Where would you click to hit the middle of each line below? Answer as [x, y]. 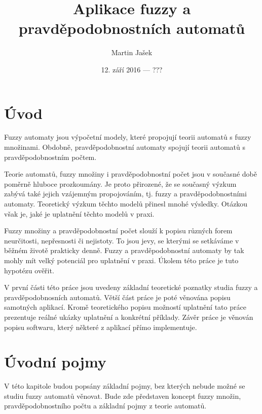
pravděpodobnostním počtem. [50, 157]
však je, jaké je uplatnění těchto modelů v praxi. [79, 213]
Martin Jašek [132, 52]
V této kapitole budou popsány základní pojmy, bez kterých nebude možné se [125, 386]
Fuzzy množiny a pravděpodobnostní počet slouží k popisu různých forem [118, 231]
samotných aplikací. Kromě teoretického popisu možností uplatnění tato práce [125, 307]
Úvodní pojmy [55, 362]
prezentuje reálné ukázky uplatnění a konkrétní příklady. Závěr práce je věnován [129, 317]
